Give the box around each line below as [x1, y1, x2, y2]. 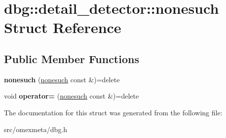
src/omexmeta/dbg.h [4, 124, 68, 134]
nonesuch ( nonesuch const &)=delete [4, 74, 120, 84]
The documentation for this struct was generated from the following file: [4, 107, 223, 117]
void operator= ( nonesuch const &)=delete [4, 91, 139, 101]
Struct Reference [4, 17, 121, 37]
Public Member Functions [4, 51, 139, 66]
